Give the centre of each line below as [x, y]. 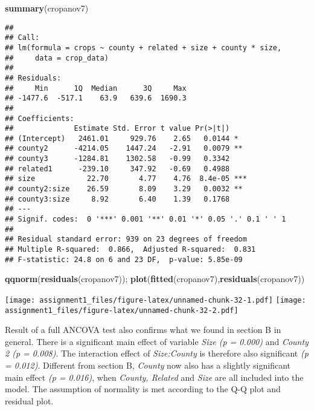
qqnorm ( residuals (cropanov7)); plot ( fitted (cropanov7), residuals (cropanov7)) [155, 279]
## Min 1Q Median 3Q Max [96, 88]
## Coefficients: [40, 118]
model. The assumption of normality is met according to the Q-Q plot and [143, 389]
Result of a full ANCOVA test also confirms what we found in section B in [143, 330]
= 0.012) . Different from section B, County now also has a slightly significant [148, 365]
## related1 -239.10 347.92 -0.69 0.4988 [117, 169]
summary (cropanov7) [47, 8]
